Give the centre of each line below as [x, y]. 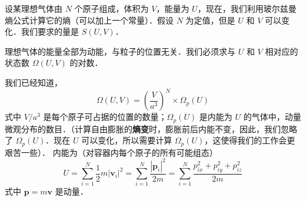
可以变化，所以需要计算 [127, 140]
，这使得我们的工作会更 [250, 140]
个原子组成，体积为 [112, 8]
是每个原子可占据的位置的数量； [105, 117]
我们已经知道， [34, 82]
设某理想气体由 [34, 8]
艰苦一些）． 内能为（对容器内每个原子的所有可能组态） [111, 152]
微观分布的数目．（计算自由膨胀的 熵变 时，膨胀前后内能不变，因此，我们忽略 [151, 128]
